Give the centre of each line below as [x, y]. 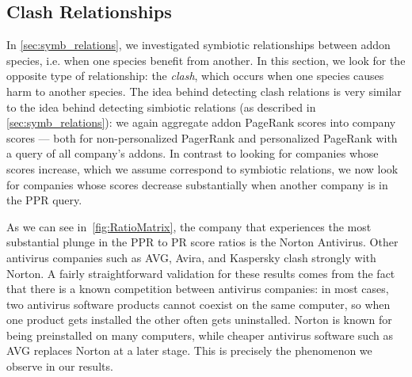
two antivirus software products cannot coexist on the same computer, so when [198, 304]
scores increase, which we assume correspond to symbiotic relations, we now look [202, 168]
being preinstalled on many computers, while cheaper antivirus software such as [200, 335]
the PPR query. [44, 200]
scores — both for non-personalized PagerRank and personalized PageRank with [202, 137]
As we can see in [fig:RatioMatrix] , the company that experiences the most [189, 226]
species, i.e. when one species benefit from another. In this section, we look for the [206, 60]
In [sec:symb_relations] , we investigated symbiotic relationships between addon [198, 45]
